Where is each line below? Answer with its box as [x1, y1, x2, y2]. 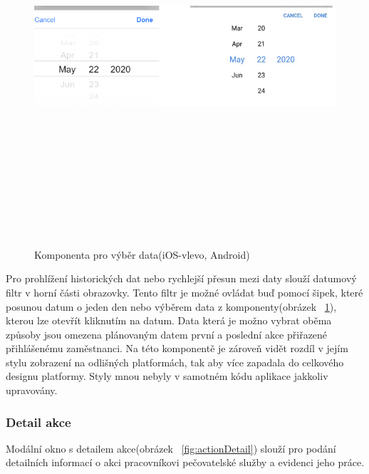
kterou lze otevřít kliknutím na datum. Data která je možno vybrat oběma [6, 313, 332, 328]
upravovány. [6, 383, 58, 398]
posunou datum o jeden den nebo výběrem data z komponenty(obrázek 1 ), [6, 299, 337, 314]
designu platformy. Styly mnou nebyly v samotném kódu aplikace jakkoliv [6, 369, 328, 383]
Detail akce [6, 413, 71, 431]
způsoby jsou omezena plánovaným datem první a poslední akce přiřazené [6, 326, 328, 341]
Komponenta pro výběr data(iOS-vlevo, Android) [34, 247, 250, 262]
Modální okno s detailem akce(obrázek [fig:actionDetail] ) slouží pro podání [6, 440, 336, 455]
